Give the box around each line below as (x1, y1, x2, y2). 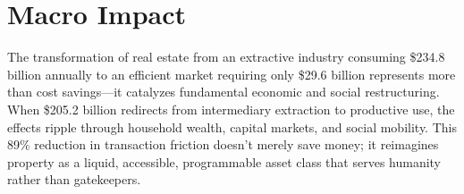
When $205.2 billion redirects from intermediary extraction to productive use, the (7, 99, 455, 118)
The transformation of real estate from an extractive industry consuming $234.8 (7, 47, 445, 66)
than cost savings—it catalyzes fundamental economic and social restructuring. (7, 82, 440, 101)
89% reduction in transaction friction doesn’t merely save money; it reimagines (7, 135, 439, 154)
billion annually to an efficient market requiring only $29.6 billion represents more (7, 64, 456, 83)
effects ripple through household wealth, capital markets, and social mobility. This (7, 117, 457, 136)
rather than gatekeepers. (7, 170, 141, 189)
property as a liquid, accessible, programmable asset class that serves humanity (7, 152, 442, 171)
